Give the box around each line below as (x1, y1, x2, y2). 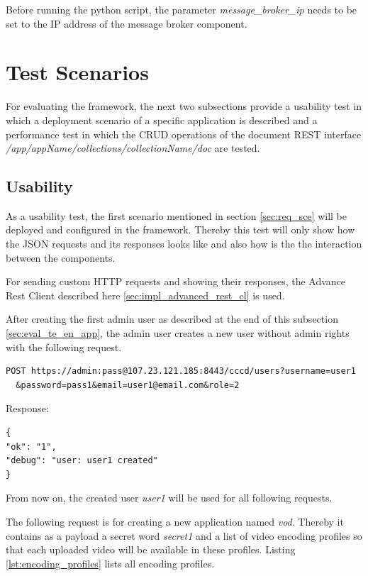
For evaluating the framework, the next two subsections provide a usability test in (6, 99, 362, 113)
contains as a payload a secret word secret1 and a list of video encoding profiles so (6, 528, 362, 543)
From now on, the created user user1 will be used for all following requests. (6, 490, 333, 505)
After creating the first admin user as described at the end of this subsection (6, 311, 338, 326)
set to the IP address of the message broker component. (6, 16, 247, 31)
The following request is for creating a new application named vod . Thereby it (6, 514, 344, 528)
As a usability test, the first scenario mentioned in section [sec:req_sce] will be (6, 208, 347, 223)
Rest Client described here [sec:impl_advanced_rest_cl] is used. (6, 287, 285, 302)
